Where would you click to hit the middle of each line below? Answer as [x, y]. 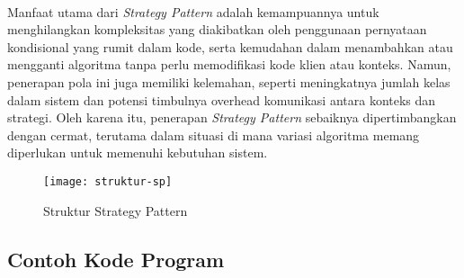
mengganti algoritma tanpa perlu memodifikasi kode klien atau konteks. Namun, [229, 64]
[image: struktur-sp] [108, 181]
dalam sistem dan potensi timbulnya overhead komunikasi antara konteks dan [222, 99]
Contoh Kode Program [116, 259]
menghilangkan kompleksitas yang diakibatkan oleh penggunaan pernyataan [217, 29]
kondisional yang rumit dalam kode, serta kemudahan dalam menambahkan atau [230, 46]
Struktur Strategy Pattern [116, 210]
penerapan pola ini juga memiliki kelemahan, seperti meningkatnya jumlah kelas [229, 81]
